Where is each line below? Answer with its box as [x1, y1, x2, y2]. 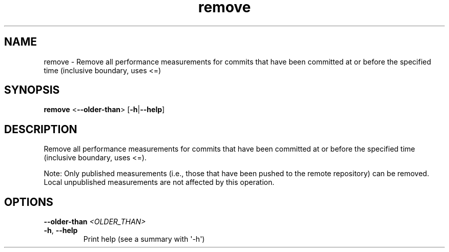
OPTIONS [4, 195, 53, 208]
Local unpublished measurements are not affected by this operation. [44, 178, 275, 187]
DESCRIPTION [4, 122, 77, 136]
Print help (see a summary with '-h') [83, 235, 205, 244]
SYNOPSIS [4, 83, 60, 97]
